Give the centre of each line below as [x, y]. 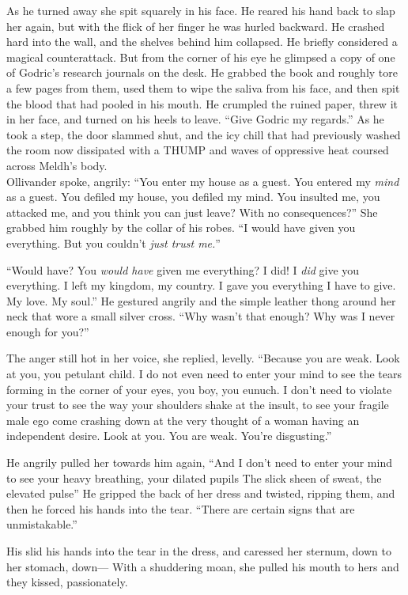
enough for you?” [48, 331]
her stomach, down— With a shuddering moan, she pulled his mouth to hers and [203, 566]
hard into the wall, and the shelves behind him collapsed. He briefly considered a [202, 42]
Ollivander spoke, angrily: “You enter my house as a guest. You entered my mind [203, 181]
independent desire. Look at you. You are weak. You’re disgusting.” [169, 436]
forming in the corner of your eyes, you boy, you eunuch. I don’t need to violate [199, 389]
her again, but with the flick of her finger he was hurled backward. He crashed [196, 26]
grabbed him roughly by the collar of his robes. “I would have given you [181, 227]
